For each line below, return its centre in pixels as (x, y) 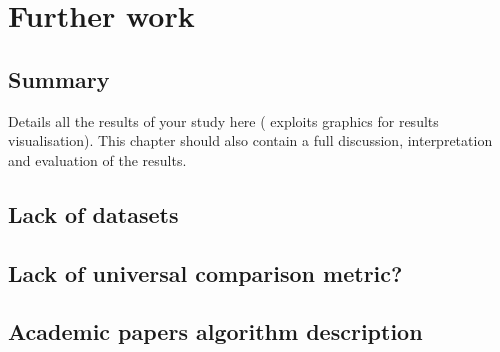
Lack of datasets (93, 213)
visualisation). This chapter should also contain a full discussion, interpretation (250, 140)
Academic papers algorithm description (215, 331)
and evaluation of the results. (97, 159)
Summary (59, 78)
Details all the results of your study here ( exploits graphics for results (223, 120)
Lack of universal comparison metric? (205, 272)
